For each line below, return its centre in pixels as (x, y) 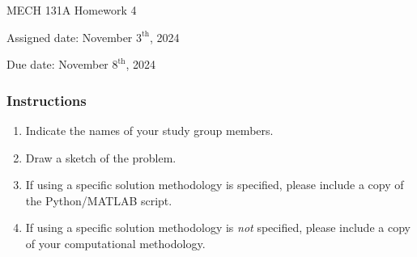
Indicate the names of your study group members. (149, 130)
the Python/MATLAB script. (99, 200)
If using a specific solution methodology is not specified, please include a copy (218, 228)
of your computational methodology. (115, 243)
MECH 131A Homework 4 (72, 10)
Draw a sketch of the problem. (101, 157)
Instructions (47, 100)
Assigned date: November (70, 37)
